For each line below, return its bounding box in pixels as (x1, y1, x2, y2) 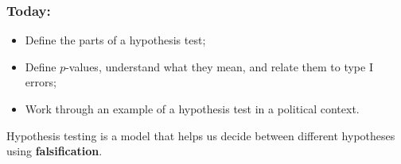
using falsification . (6, 143, 103, 159)
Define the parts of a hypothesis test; (25, 32, 206, 48)
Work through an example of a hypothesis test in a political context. (25, 101, 360, 116)
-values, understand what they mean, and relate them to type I (65, 58, 373, 74)
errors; (25, 74, 56, 90)
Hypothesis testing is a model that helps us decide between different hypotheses (6, 127, 395, 143)
